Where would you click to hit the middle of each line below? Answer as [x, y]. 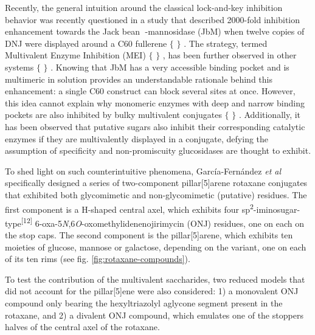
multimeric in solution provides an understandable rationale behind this [139, 79]
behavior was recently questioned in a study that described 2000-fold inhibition [153, 19]
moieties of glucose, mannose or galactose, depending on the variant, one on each [156, 247]
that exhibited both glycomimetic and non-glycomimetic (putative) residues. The [156, 194]
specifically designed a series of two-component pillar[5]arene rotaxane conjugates [156, 183]
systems [19, 67]
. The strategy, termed [226, 43]
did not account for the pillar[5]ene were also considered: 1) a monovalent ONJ [152, 291]
